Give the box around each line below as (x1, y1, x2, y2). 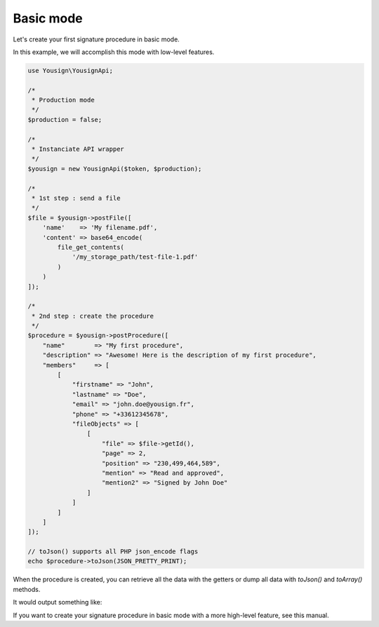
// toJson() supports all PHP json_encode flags (27, 548, 199, 555)
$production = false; (27, 116, 102, 123)
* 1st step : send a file (32, 194, 121, 202)
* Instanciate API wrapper (32, 145, 124, 154)
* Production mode (32, 96, 95, 104)
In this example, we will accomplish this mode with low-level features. (13, 48, 215, 56)
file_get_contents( (57, 243, 124, 251)
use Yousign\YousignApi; (27, 67, 114, 74)
